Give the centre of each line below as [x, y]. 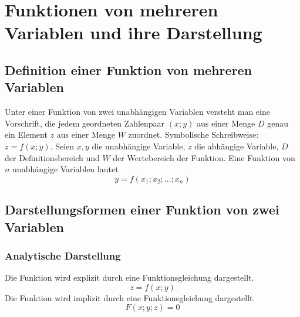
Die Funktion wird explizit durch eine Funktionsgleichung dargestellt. [129, 277]
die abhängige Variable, [237, 146]
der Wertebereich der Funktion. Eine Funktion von [204, 157]
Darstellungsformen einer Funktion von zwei [142, 209]
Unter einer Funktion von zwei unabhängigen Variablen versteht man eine [137, 112]
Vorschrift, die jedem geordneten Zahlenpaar [85, 123]
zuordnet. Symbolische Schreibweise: [193, 134]
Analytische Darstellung [63, 255]
